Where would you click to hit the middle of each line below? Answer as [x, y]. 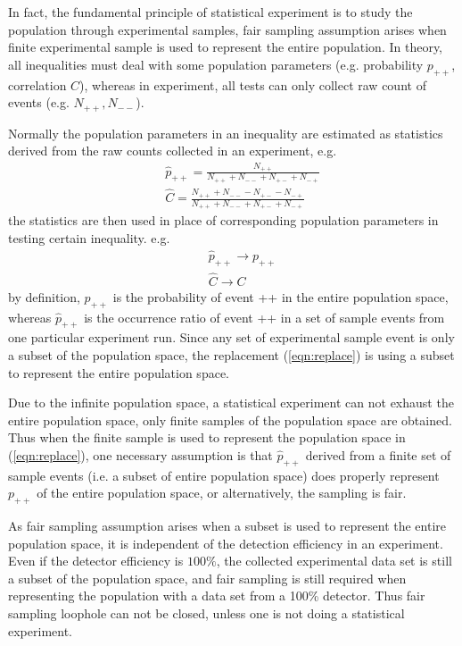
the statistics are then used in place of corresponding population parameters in [223, 220]
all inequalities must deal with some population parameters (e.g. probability [216, 64]
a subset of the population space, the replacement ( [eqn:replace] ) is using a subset [231, 354]
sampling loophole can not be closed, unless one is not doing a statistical [206, 613]
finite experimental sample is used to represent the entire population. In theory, [226, 47]
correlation [37, 84]
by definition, [44, 296]
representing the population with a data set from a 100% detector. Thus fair [217, 596]
